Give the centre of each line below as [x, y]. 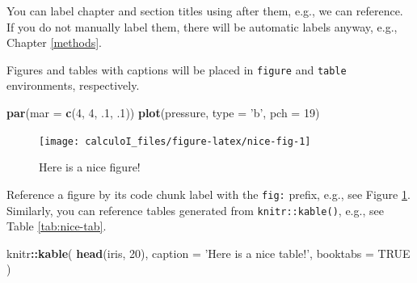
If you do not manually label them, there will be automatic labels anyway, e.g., [202, 26]
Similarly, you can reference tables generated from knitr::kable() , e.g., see [195, 210]
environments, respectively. [73, 85]
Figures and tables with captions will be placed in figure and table [177, 69]
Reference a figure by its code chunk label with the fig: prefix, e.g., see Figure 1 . [208, 194]
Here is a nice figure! [90, 167]
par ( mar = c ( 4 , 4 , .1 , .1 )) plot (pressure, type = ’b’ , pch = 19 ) [163, 113]
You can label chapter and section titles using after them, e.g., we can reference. [205, 11]
